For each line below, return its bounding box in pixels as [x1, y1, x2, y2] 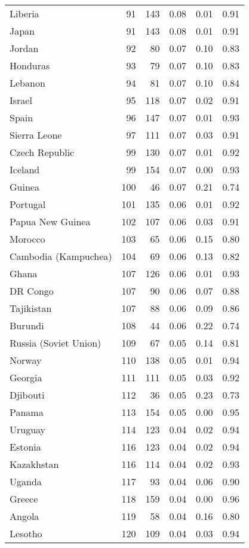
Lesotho [10, 526, 42, 540]
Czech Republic [10, 145, 75, 159]
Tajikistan [10, 301, 52, 315]
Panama [10, 405, 44, 419]
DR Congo [10, 284, 54, 298]
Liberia [10, 7, 39, 20]
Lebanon [10, 76, 45, 90]
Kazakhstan [10, 457, 59, 471]
